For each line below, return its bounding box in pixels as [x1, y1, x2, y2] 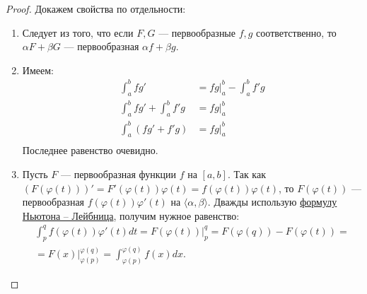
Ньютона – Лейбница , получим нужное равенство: [22, 208, 240, 223]
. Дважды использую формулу [207, 194, 337, 209]
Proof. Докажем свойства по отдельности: [6, 1, 186, 16]
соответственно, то [256, 25, 337, 40]
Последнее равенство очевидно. [22, 143, 158, 158]
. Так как [227, 166, 266, 181]
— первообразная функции [60, 166, 177, 181]
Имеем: [22, 62, 54, 77]
